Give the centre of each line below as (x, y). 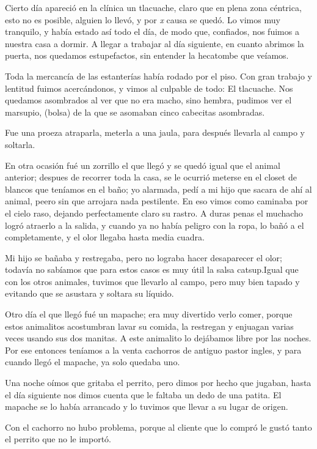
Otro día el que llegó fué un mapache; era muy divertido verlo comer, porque (149, 314)
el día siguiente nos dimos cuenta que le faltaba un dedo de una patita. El (143, 394)
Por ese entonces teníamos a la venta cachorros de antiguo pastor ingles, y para (153, 350)
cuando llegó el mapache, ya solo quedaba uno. (93, 362)
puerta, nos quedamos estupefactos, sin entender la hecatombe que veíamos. (147, 55)
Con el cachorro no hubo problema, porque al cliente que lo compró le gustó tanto (158, 427)
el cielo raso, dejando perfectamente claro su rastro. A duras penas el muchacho (154, 213)
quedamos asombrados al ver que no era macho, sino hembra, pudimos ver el (148, 100)
